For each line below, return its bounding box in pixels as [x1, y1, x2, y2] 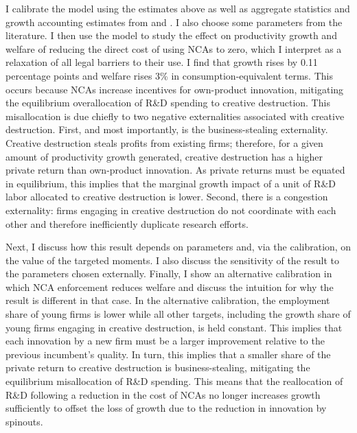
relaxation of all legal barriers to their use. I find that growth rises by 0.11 [5, 55, 318, 69]
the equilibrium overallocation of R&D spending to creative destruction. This [5, 95, 330, 110]
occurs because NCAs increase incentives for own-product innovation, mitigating [5, 82, 344, 96]
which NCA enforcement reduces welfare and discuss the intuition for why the [5, 279, 334, 294]
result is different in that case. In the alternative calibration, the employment [5, 293, 330, 307]
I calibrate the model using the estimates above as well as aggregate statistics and [5, 1, 350, 15]
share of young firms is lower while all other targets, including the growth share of [5, 307, 351, 321]
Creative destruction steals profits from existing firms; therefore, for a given [5, 135, 323, 150]
